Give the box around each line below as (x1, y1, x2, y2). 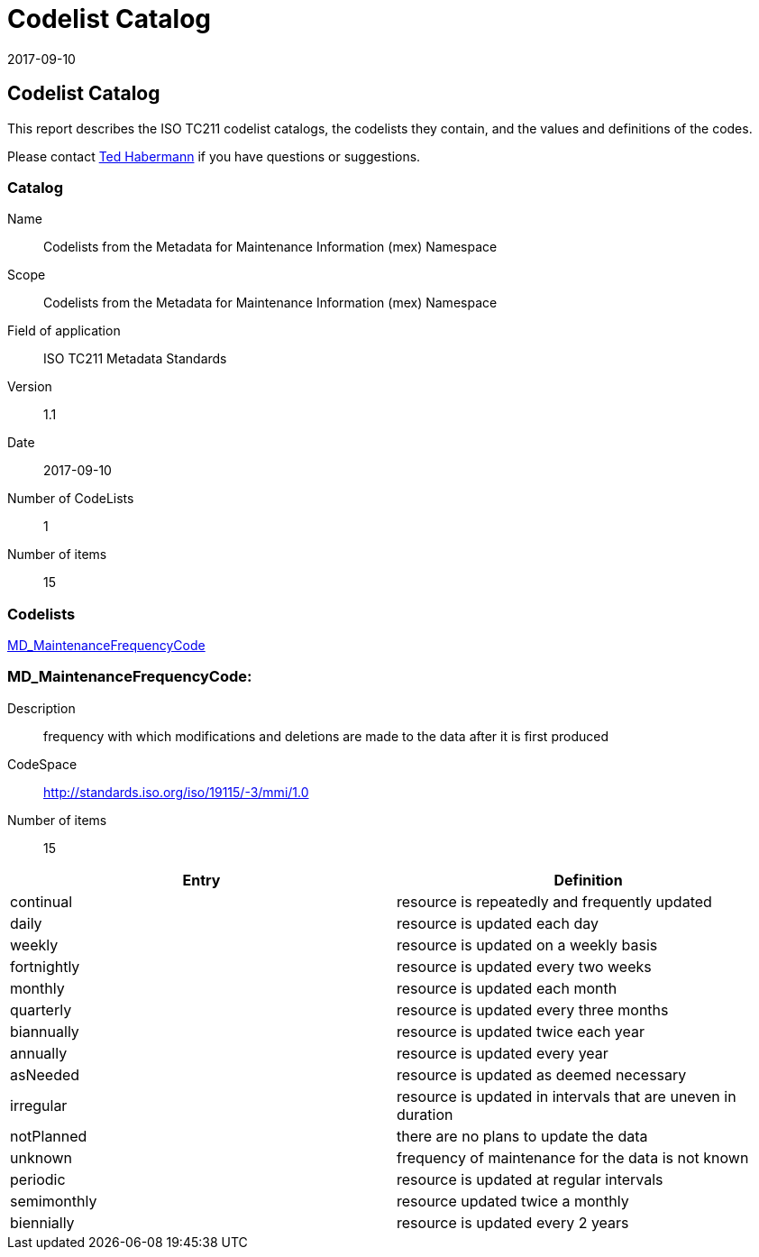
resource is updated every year (397, 1043, 608, 1062)
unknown (10, 1148, 72, 1167)
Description (7, 700, 76, 716)
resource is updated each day (397, 913, 599, 932)
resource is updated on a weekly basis (397, 935, 658, 954)
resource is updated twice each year (397, 1022, 645, 1041)
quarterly (10, 1000, 72, 1019)
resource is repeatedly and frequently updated (397, 892, 712, 911)
